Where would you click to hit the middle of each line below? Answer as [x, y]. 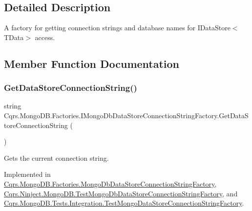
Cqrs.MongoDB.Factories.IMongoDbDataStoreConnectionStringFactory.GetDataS [126, 115]
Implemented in [27, 174]
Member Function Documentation [92, 63]
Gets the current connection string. [56, 158]
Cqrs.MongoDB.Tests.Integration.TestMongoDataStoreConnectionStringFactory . [124, 203]
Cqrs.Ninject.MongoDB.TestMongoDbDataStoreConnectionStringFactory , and [121, 193]
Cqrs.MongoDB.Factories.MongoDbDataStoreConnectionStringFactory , [110, 183]
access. [45, 37]
